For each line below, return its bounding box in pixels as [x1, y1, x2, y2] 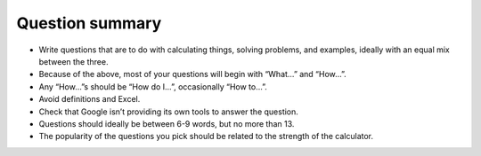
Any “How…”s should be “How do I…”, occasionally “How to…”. [38, 81, 267, 92]
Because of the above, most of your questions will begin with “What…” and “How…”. [38, 69, 346, 80]
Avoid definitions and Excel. [38, 94, 141, 105]
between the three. [38, 56, 109, 66]
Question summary [16, 13, 162, 33]
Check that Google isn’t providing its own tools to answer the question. [38, 106, 298, 117]
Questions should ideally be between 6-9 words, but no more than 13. [38, 118, 295, 129]
